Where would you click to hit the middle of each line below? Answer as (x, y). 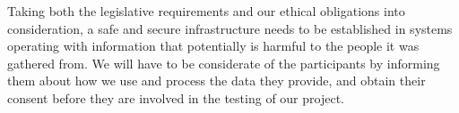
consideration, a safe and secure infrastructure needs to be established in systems (230, 28)
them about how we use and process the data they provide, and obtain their (217, 81)
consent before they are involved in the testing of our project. (176, 97)
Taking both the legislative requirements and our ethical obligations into (206, 11)
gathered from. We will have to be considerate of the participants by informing (224, 63)
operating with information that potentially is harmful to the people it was (213, 46)
